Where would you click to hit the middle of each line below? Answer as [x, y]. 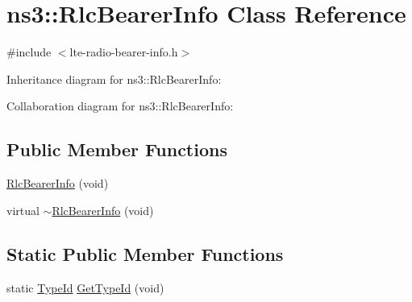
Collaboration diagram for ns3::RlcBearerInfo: [120, 106]
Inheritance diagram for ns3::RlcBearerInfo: [114, 79]
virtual [23, 210]
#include [29, 52]
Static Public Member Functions [145, 253]
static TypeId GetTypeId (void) [85, 287]
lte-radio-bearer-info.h [124, 52]
